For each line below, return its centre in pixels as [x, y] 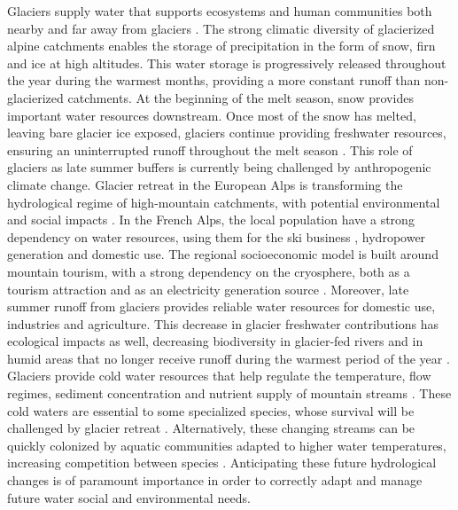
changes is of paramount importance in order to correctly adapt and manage [215, 480]
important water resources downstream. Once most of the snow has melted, [212, 115]
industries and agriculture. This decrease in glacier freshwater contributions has [223, 323]
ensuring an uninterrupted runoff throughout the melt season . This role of [210, 149]
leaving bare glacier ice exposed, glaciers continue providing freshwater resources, [227, 133]
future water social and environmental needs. [129, 497]
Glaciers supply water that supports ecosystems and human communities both [220, 11]
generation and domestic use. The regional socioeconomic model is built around [223, 254]
